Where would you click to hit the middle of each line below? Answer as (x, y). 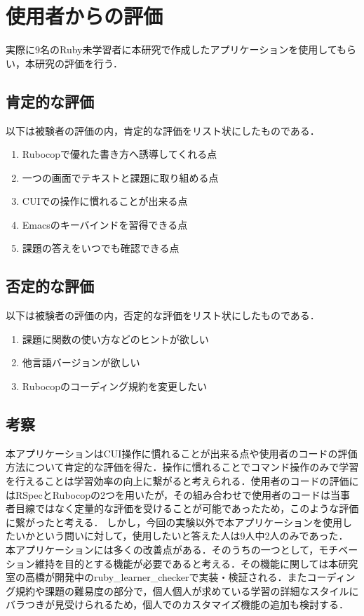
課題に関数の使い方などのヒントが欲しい (115, 339)
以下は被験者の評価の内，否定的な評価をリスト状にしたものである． (163, 315)
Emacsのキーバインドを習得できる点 (105, 224)
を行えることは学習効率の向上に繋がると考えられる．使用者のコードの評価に (182, 481)
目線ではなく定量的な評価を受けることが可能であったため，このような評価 (187, 508)
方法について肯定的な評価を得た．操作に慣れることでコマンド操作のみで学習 (182, 467)
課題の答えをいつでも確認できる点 (101, 248)
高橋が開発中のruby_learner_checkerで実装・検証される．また (166, 577)
